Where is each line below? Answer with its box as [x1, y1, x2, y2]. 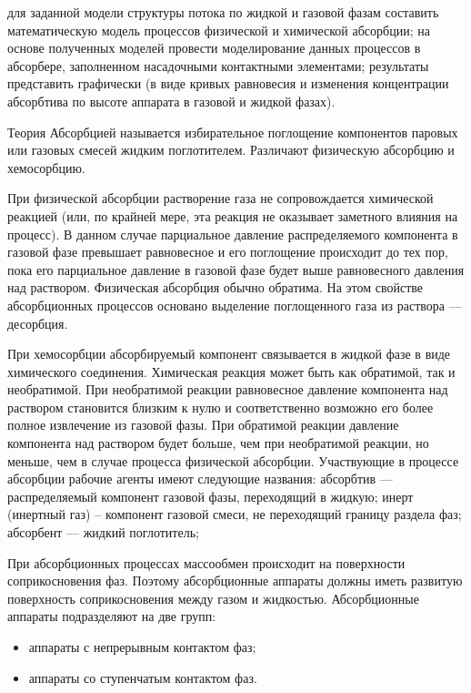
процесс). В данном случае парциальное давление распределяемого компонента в [7, 224, 458, 243]
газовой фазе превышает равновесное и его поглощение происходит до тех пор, [7, 242, 448, 261]
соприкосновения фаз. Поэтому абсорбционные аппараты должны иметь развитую [7, 571, 463, 590]
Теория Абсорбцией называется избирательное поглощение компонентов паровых [7, 122, 458, 141]
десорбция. [7, 313, 68, 332]
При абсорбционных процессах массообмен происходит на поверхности [7, 553, 406, 572]
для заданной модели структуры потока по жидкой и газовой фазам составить [7, 3, 439, 21]
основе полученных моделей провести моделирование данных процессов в [7, 38, 421, 57]
